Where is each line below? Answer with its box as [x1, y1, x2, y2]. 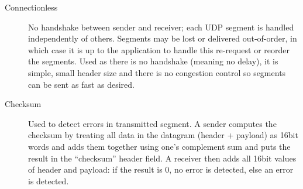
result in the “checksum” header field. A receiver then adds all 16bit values [28, 152, 297, 164]
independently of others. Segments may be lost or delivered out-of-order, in [28, 32, 297, 44]
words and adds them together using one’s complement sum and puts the [28, 140, 291, 152]
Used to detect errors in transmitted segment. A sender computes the [28, 117, 277, 129]
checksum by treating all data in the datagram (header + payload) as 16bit [28, 129, 298, 141]
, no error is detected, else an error [169, 163, 294, 176]
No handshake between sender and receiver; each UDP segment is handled [28, 20, 294, 33]
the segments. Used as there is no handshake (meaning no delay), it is [28, 55, 278, 67]
